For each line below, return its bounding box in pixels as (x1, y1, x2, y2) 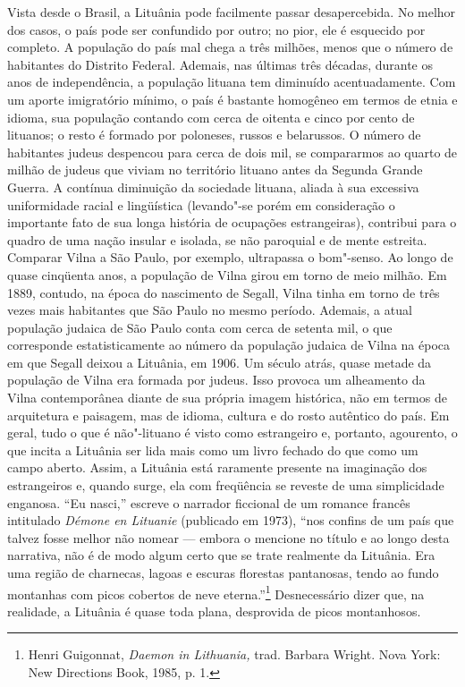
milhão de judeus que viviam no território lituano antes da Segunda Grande (7, 160, 423, 179)
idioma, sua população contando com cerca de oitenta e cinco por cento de (7, 107, 415, 126)
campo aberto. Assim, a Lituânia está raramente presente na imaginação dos (7, 458, 427, 477)
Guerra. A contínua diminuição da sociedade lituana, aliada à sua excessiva (7, 177, 419, 196)
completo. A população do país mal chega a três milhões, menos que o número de (7, 38, 453, 56)
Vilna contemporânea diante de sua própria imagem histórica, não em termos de (7, 388, 447, 407)
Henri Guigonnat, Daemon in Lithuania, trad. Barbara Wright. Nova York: (28, 645, 441, 664)
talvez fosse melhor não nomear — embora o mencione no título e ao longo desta (7, 528, 450, 547)
